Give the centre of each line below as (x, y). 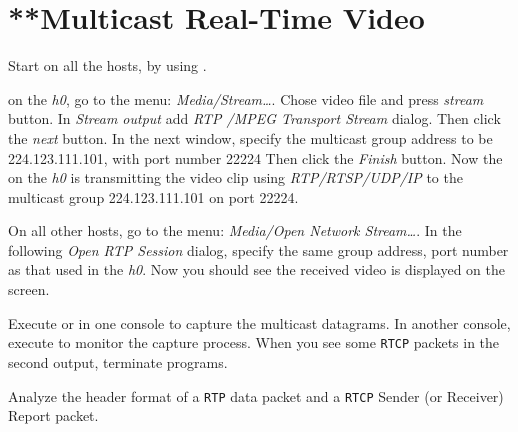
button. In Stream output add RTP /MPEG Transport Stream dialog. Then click (254, 118)
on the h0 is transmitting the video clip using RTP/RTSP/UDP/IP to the (235, 177)
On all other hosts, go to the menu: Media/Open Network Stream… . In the (235, 230)
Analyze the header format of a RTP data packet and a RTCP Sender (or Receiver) (256, 395)
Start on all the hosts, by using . (107, 65)
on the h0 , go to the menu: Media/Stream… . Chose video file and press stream (246, 98)
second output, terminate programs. (118, 361)
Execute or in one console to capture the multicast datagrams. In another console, (259, 322)
